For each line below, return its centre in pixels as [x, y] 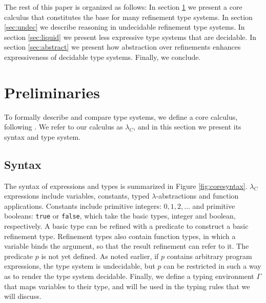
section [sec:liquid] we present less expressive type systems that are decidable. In [130, 37]
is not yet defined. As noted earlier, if [100, 256]
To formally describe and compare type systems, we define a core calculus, [121, 116]
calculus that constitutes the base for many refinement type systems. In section [128, 17]
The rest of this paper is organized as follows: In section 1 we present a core [123, 7]
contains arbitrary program [209, 256]
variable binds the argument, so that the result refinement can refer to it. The [127, 246]
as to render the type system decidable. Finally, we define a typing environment [129, 276]
